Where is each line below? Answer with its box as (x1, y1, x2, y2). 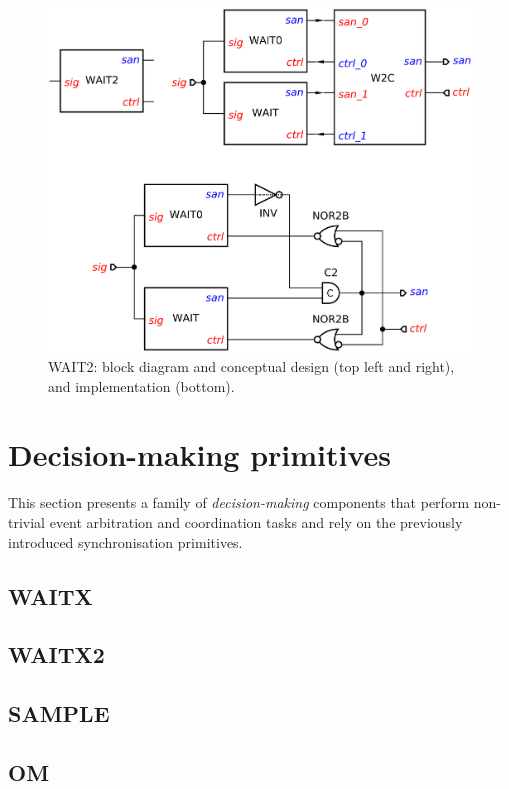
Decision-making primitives (8, 434, 392, 475)
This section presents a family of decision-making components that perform (8, 492, 470, 513)
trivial (8, 511, 46, 532)
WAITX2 (8, 639, 105, 670)
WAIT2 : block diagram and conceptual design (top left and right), (48, 356, 455, 377)
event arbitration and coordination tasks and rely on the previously (49, 511, 463, 532)
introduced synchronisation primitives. (8, 531, 243, 552)
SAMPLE (8, 698, 110, 729)
